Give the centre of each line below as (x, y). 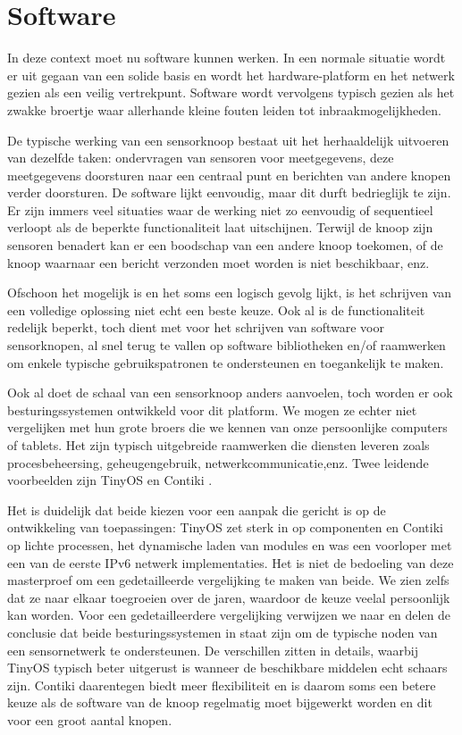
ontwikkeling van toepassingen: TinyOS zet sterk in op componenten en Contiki (225, 527)
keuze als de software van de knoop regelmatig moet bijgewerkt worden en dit (220, 702)
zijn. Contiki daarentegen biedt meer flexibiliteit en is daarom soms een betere (222, 685)
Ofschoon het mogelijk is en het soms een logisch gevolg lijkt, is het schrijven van (230, 292)
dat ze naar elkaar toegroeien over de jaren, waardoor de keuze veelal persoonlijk (229, 597)
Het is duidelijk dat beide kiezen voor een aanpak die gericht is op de (197, 509)
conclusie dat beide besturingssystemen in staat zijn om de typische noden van (223, 632)
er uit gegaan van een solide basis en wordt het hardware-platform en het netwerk (231, 75)
